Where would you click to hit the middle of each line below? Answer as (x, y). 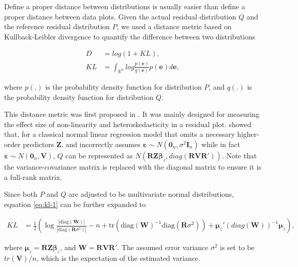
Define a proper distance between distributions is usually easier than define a (125, 6)
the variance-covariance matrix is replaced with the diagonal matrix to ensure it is (133, 167)
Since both (21, 194)
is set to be (237, 247)
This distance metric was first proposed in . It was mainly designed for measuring (132, 114)
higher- (248, 134)
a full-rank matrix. (33, 177)
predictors (38, 144)
